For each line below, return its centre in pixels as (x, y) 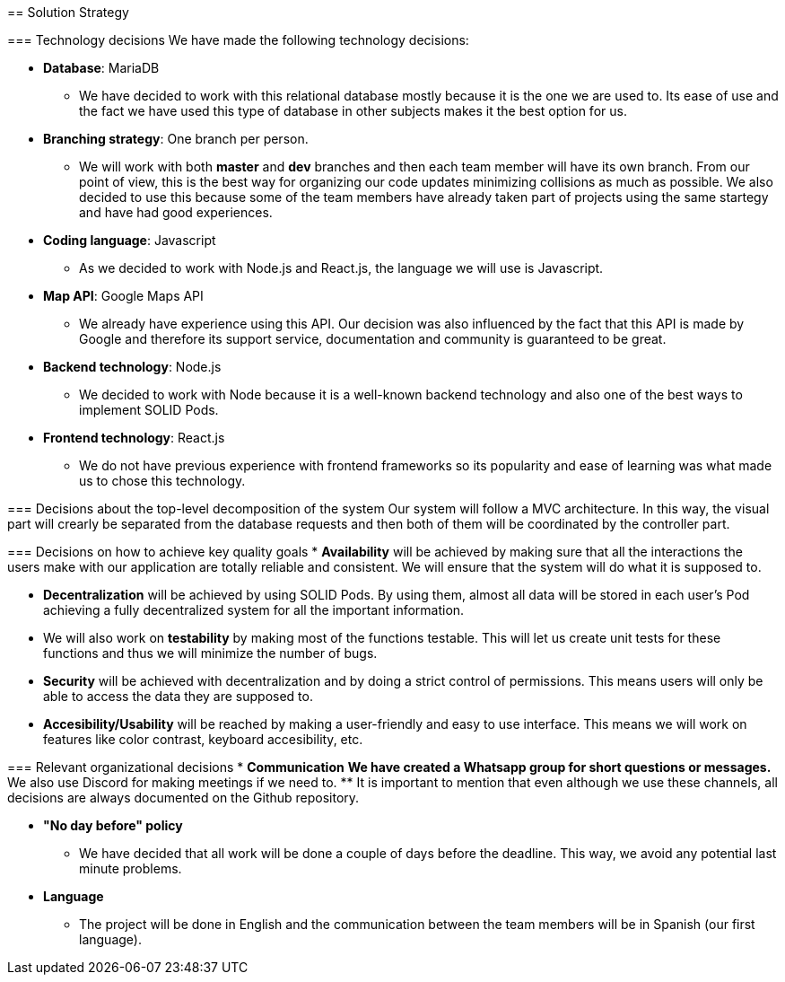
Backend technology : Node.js (132, 367)
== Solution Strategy (68, 12)
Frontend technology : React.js (134, 438)
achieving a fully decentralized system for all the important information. (254, 610)
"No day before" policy (113, 825)
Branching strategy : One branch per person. (176, 139)
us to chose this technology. (162, 481)
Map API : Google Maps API (123, 296)
